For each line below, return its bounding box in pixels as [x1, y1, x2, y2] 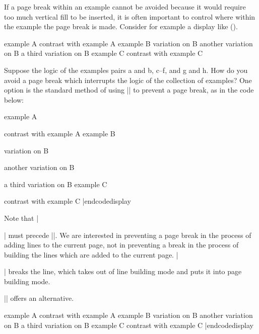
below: [4, 94, 24, 105]
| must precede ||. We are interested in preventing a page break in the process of [4, 229, 251, 240]
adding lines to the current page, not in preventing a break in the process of [4, 239, 239, 250]
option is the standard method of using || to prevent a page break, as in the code [4, 85, 254, 95]
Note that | [4, 212, 39, 223]
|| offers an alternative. [4, 293, 74, 303]
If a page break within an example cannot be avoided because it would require [4, 2, 246, 12]
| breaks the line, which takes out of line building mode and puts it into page [4, 266, 242, 277]
